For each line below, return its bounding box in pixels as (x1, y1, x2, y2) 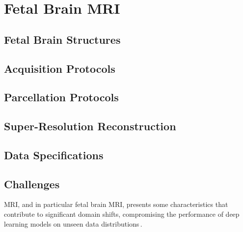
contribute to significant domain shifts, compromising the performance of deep (4, 209, 240, 219)
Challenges (4, 176, 60, 191)
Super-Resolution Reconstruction (4, 118, 176, 134)
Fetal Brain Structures (4, 31, 121, 47)
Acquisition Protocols (4, 60, 115, 76)
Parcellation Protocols (4, 89, 119, 105)
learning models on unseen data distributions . (4, 218, 142, 229)
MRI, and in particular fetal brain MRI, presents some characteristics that (4, 199, 228, 209)
